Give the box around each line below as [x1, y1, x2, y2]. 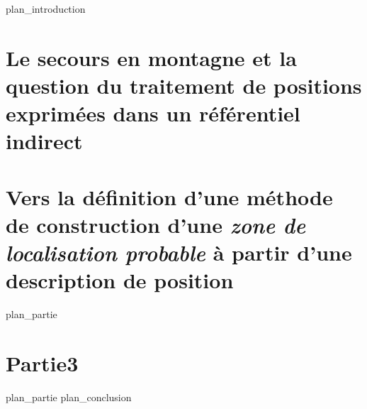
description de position [6, 266, 234, 295]
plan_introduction [6, 1, 86, 16]
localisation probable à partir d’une [6, 238, 352, 268]
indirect [6, 126, 83, 156]
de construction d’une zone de [6, 209, 306, 239]
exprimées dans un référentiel [6, 99, 300, 128]
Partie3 [6, 349, 79, 377]
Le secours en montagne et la [6, 43, 297, 72]
